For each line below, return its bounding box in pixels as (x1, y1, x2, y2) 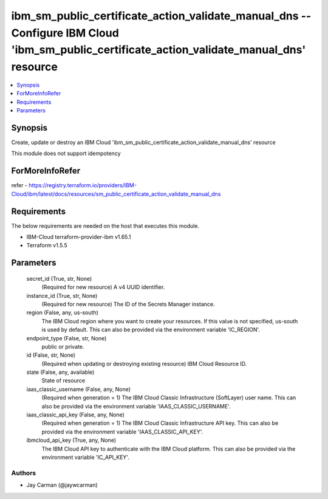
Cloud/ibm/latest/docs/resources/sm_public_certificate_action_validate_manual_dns (11, 190, 221, 198)
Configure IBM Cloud (11, 26, 120, 40)
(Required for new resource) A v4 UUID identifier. (41, 283, 165, 291)
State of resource (41, 377, 86, 384)
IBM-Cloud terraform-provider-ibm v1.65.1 (26, 233, 131, 240)
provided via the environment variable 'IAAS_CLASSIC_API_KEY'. (41, 428, 203, 435)
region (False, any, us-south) (26, 309, 98, 316)
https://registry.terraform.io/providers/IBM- (28, 182, 137, 189)
